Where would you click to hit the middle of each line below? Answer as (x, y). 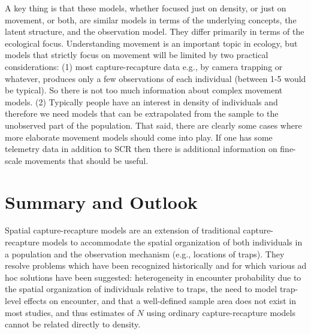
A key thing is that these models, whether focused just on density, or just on (146, 8)
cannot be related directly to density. (73, 324)
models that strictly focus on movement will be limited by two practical (137, 55)
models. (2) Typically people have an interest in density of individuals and (141, 101)
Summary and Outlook (101, 201)
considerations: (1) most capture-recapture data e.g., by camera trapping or (144, 66)
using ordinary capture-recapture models (221, 312)
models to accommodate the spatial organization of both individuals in (172, 242)
